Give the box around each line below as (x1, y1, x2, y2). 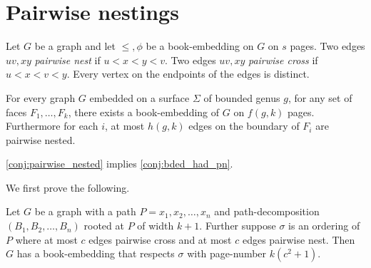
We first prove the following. (6, 180, 130, 195)
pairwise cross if (248, 52, 318, 67)
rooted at (83, 218, 124, 233)
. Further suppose (199, 218, 276, 233)
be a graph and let (34, 38, 116, 53)
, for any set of (288, 90, 352, 105)
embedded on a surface (89, 90, 190, 105)
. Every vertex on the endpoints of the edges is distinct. (66, 66, 310, 81)
